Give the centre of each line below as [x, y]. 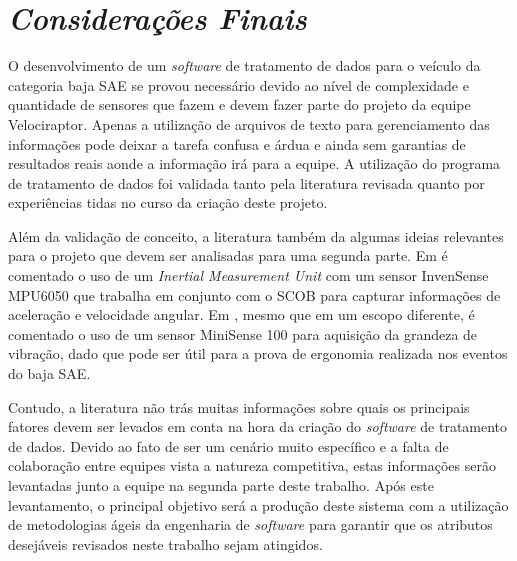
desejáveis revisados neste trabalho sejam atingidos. [165, 543]
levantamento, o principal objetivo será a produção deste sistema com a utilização [258, 504]
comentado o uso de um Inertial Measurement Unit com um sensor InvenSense [248, 275]
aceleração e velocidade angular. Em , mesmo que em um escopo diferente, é [241, 314]
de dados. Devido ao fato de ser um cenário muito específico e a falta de [228, 445]
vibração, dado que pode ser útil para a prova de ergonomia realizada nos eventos [258, 353]
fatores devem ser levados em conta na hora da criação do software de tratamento [258, 426]
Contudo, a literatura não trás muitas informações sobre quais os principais [239, 406]
